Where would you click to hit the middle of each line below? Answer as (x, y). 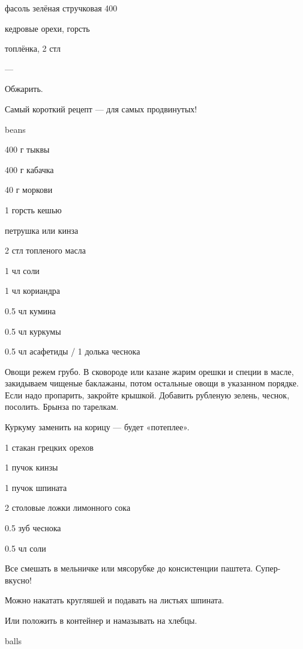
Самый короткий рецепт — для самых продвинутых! (101, 108)
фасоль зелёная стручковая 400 (61, 8)
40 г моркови (29, 190)
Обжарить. (24, 89)
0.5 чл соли (25, 548)
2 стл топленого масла (45, 250)
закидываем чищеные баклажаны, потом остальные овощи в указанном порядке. (152, 383)
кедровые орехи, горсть (47, 28)
